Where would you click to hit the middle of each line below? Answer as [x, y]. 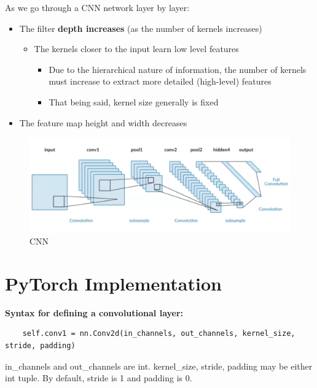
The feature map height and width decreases [103, 122]
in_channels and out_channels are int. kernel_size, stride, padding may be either [159, 366]
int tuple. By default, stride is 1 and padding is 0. [99, 378]
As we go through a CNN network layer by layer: [97, 7]
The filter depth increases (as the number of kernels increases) [141, 28]
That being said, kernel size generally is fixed [134, 101]
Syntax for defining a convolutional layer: [94, 312]
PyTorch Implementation [113, 283]
